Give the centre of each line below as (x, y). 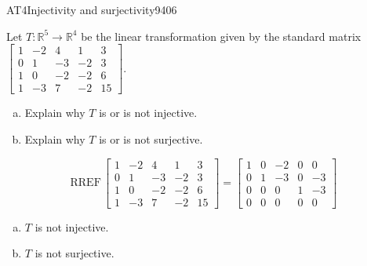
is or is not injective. (148, 113)
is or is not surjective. (151, 138)
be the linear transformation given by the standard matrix (221, 36)
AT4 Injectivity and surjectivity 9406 (92, 9)
